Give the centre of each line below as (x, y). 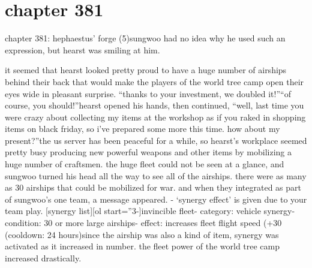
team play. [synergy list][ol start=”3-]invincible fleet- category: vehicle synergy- (150, 211)
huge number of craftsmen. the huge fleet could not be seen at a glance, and (145, 164)
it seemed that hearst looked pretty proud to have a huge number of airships (146, 70)
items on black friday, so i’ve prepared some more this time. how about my (142, 129)
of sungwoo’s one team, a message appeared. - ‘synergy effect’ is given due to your (156, 199)
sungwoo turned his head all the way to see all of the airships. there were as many (156, 175)
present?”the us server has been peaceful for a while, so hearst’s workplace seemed (156, 140)
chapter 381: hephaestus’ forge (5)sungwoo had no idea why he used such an (145, 38)
